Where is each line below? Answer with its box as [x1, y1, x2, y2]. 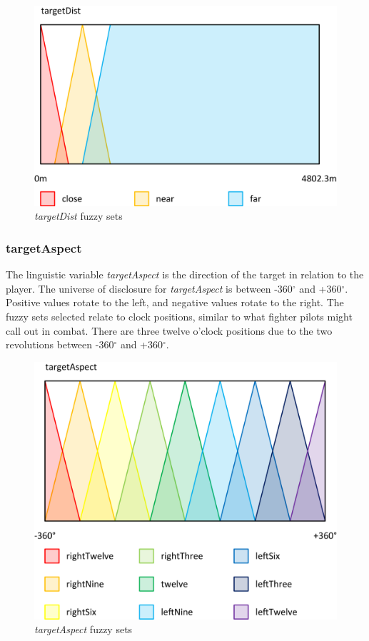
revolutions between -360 [6, 337, 114, 352]
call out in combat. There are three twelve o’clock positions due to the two [6, 323, 333, 338]
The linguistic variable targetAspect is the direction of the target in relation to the [6, 267, 364, 282]
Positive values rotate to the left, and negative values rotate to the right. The [6, 295, 344, 310]
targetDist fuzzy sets [34, 208, 123, 223]
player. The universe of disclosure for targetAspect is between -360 [6, 281, 293, 296]
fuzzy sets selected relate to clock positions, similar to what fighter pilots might [6, 308, 353, 323]
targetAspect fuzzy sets [34, 622, 133, 637]
